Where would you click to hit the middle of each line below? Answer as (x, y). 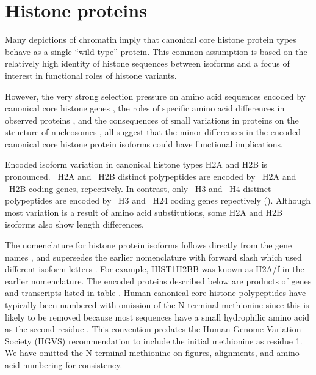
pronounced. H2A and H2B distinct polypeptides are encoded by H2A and (151, 176)
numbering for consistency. (73, 364)
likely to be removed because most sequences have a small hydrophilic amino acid (157, 317)
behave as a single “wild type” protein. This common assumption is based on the (156, 51)
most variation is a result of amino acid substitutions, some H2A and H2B (144, 212)
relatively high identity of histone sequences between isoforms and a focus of (147, 63)
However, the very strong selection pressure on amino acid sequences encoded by (155, 96)
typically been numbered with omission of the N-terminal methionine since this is (157, 305)
